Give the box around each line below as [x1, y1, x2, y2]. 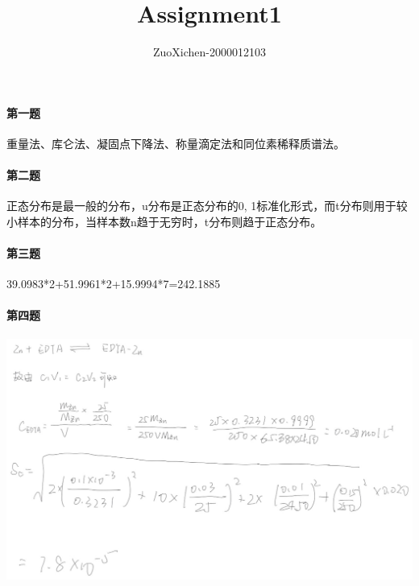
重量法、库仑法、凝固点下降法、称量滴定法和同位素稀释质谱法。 [6, 134, 345, 151]
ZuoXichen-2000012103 [153, 43, 266, 60]
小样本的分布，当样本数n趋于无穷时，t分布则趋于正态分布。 [6, 213, 322, 229]
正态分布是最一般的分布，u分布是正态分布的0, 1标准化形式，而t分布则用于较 [6, 197, 408, 214]
